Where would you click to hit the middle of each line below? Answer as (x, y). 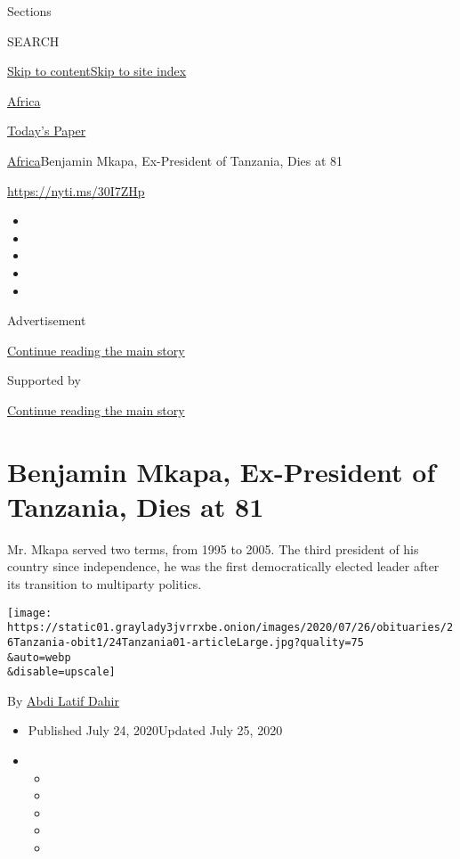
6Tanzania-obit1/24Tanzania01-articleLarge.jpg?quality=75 (186, 642)
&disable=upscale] (61, 672)
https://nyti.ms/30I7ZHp (76, 190)
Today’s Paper (47, 131)
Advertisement (47, 320)
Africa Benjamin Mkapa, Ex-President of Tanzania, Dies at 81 (175, 160)
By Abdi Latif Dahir (63, 700)
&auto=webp (39, 657)
